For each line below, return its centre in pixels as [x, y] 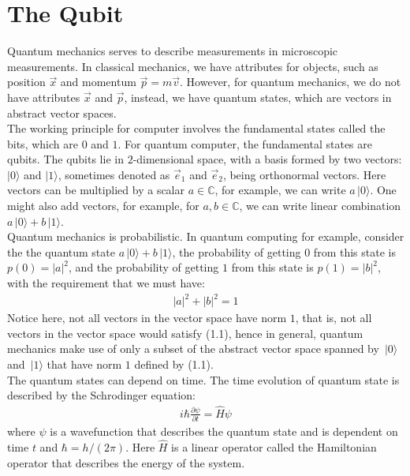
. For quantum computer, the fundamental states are [245, 143]
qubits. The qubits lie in [65, 159]
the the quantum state [61, 251]
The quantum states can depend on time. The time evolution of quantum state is [203, 379]
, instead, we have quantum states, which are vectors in [258, 97]
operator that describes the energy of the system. [126, 462]
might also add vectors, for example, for [103, 206]
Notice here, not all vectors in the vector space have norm [147, 318]
